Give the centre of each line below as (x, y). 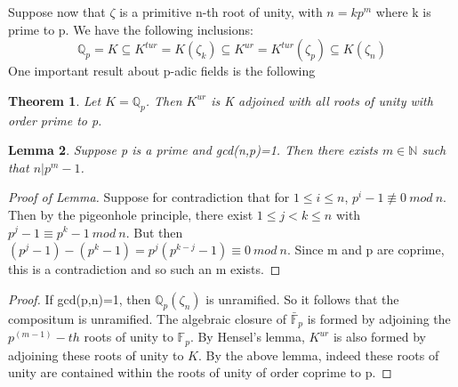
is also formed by (379, 337)
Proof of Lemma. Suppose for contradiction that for (149, 197)
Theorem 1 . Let (55, 100)
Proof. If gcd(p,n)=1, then (80, 298)
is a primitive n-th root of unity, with (221, 12)
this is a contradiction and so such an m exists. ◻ (145, 269)
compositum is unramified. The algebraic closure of (148, 318)
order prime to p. (55, 120)
